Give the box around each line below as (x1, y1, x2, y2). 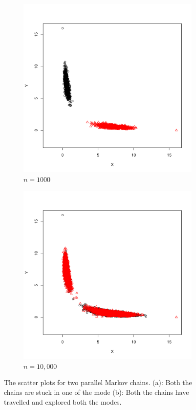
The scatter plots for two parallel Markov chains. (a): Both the (4, 377, 192, 387)
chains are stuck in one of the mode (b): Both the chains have (4, 387, 189, 397)
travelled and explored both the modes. (4, 396, 122, 407)
